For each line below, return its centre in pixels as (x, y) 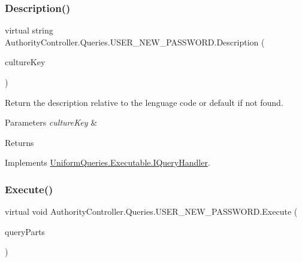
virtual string (29, 30)
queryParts (25, 231)
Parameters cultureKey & (51, 122)
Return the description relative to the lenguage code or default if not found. (144, 102)
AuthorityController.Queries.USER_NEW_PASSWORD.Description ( (135, 42)
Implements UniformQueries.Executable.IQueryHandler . (108, 162)
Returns (19, 142)
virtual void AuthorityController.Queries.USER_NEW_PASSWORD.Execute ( (151, 211)
